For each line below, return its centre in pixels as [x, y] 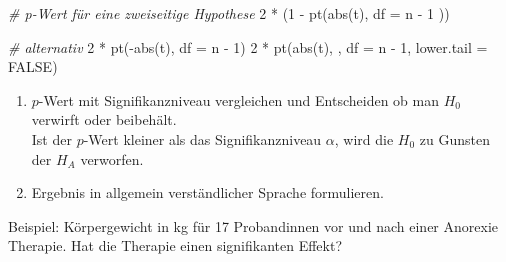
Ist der [51, 138]
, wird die [364, 138]
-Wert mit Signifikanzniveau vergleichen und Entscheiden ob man [239, 99]
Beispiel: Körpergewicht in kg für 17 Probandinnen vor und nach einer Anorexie [253, 225]
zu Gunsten [455, 138]
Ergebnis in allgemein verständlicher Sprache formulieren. [207, 192]
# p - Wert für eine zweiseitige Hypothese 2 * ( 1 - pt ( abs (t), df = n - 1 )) [229, 13]
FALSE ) [33, 66]
